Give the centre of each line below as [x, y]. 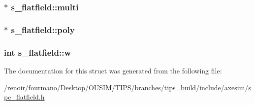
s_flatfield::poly [43, 29]
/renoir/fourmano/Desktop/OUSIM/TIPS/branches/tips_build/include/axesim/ [126, 87]
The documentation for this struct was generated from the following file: [113, 70]
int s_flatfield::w [38, 52]
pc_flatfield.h [24, 97]
